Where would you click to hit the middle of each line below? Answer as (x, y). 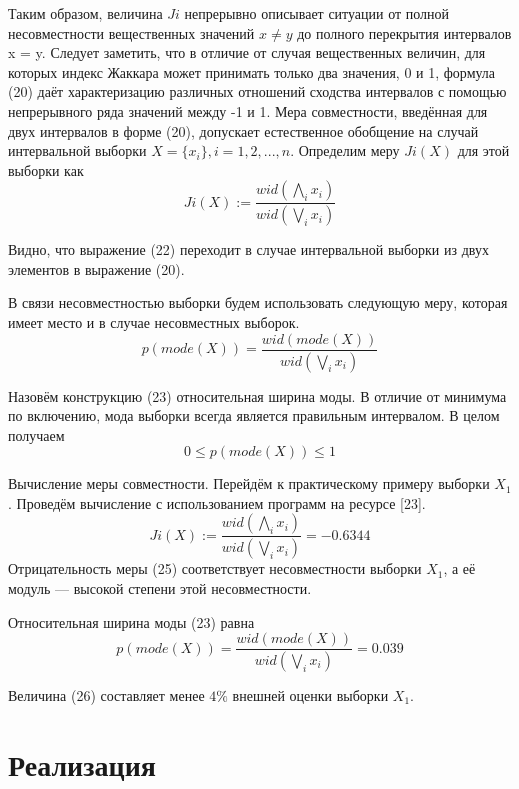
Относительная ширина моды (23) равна (131, 621)
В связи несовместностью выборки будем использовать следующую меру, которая (258, 302)
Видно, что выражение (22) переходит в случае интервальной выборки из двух (248, 249)
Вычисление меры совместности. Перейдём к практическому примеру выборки (249, 483)
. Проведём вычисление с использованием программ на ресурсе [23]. (217, 502)
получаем (36, 434)
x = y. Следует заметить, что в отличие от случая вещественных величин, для (247, 52)
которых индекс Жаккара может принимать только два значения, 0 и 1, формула (252, 71)
